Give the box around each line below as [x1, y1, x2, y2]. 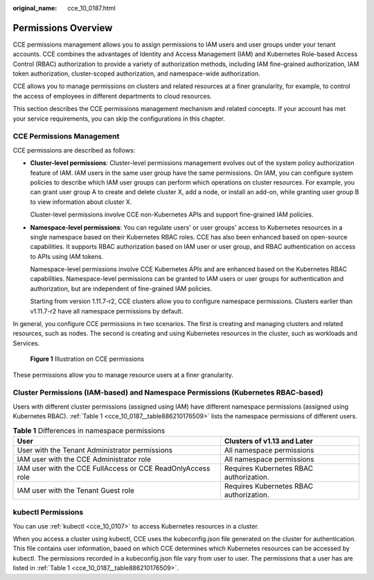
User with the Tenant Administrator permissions [17, 445, 173, 454]
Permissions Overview [12, 22, 113, 34]
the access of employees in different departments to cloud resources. [12, 92, 213, 100]
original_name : [12, 4, 57, 12]
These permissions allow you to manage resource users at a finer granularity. [12, 370, 233, 379]
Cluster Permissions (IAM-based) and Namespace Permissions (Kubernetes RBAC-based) [12, 388, 323, 398]
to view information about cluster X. [30, 198, 132, 206]
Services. [12, 339, 40, 347]
